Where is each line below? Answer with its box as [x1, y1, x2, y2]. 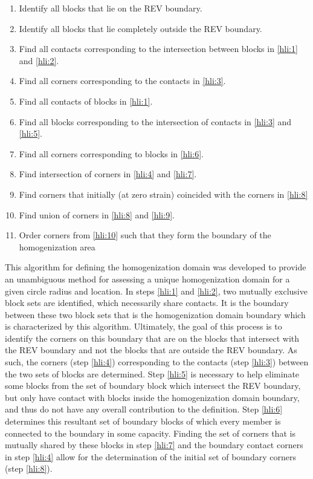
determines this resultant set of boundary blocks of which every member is [5, 415, 281, 428]
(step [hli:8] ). [5, 462, 53, 475]
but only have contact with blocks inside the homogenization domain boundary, [5, 391, 300, 403]
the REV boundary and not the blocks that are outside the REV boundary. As [5, 344, 297, 356]
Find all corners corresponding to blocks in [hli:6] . [19, 147, 204, 160]
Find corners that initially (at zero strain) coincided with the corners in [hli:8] [19, 187, 308, 200]
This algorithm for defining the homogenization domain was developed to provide [5, 261, 306, 273]
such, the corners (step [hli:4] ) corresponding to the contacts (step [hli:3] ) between [5, 356, 309, 368]
